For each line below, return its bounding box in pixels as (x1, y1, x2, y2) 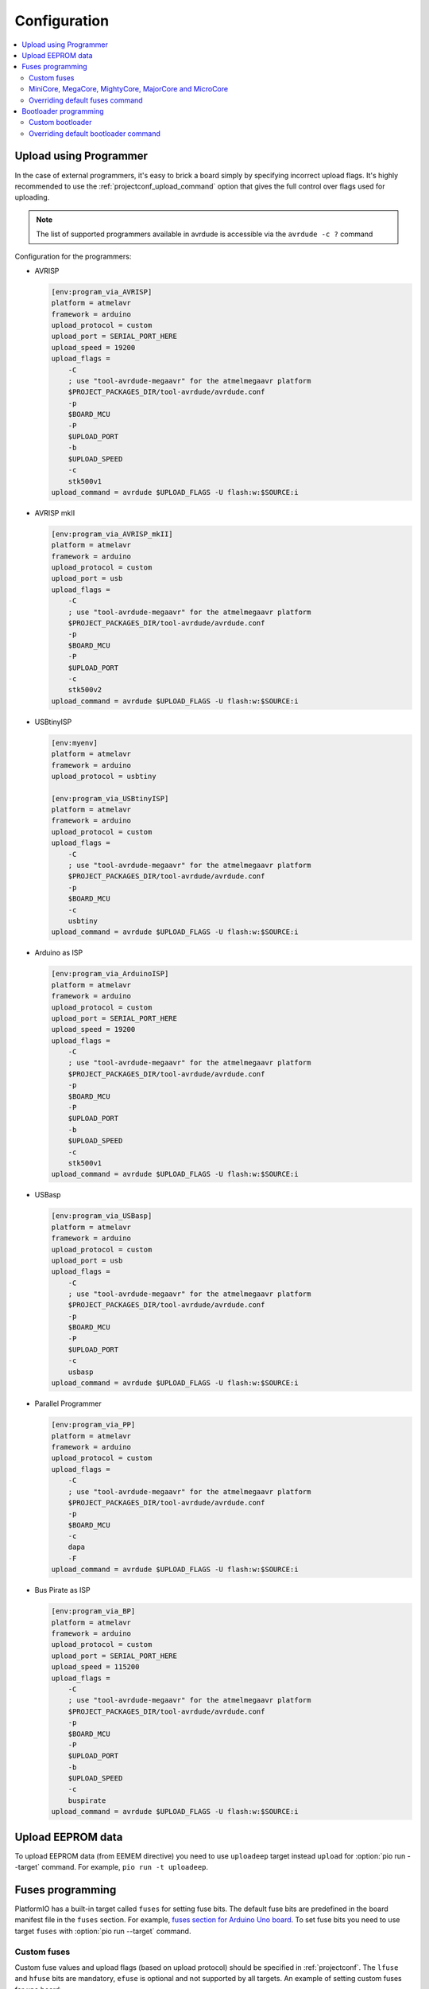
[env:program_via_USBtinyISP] (51, 794, 169, 803)
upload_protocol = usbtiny (51, 772, 157, 780)
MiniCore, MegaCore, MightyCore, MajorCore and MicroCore (29, 84, 229, 94)
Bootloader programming (21, 106, 104, 115)
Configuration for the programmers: (14, 251, 132, 261)
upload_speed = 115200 (51, 1663, 140, 1672)
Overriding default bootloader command (29, 128, 160, 138)
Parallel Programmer (34, 1399, 102, 1408)
